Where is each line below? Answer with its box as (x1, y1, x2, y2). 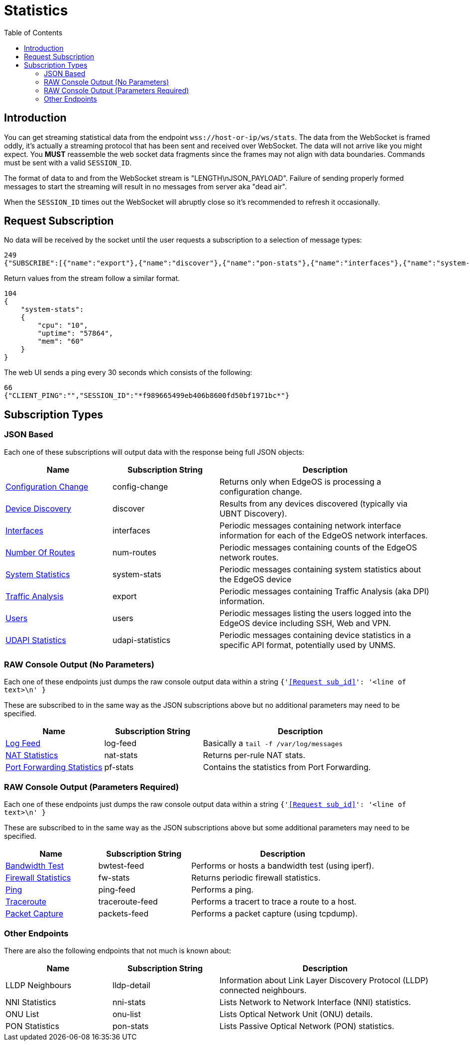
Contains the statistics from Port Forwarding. (203, 762, 371, 773)
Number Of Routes (5, 547, 75, 557)
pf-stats (104, 762, 134, 773)
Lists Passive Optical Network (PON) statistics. (220, 1021, 394, 1031)
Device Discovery (5, 503, 71, 514)
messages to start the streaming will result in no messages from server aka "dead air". (4, 182, 287, 191)
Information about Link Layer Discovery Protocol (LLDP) (220, 975, 429, 985)
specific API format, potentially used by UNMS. (220, 640, 396, 650)
